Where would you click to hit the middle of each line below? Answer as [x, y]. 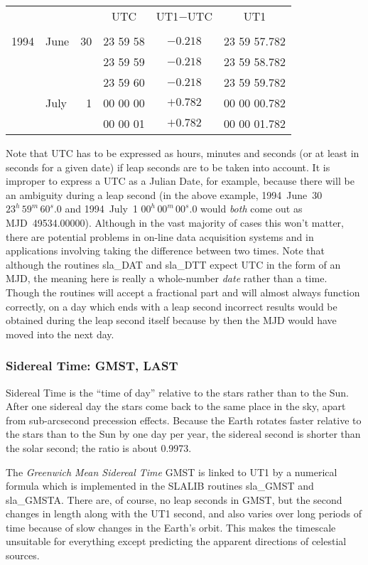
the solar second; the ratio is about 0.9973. [99, 447]
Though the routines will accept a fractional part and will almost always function [183, 292]
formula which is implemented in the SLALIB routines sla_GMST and [160, 486]
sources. [23, 555]
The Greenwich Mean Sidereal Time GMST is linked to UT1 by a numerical [172, 472]
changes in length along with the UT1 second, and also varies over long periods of [184, 513]
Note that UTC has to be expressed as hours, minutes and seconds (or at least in [183, 153]
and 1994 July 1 [101, 209]
